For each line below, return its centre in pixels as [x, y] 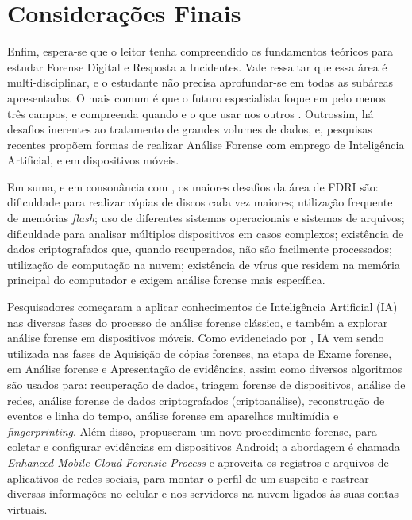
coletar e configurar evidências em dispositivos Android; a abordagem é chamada [204, 447]
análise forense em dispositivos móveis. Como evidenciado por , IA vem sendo [196, 338]
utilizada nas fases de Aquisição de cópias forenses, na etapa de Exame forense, [200, 353]
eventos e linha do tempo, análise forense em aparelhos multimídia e [173, 416]
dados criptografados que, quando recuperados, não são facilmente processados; [200, 249]
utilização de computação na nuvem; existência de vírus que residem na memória [204, 264]
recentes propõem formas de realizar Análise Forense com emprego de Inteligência [206, 144]
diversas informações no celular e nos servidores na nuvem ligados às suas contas [203, 493]
